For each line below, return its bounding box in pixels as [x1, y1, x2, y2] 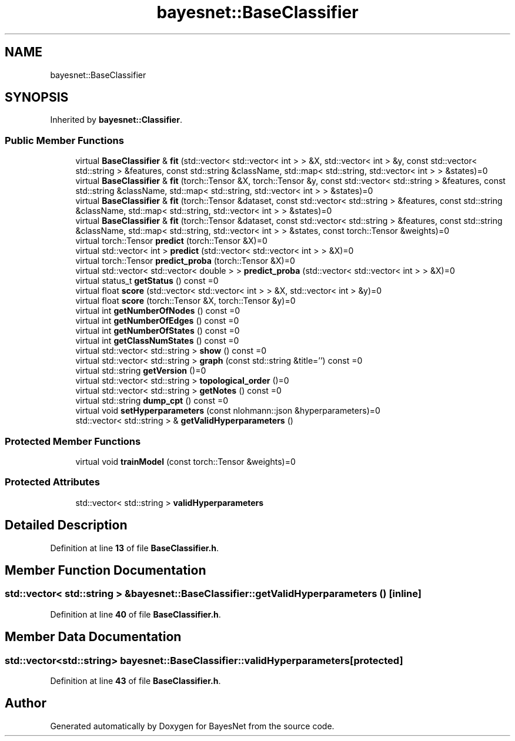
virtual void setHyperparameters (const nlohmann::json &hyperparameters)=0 [75, 405, 380, 416]
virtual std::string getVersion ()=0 [75, 366, 206, 376]
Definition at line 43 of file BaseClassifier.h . [50, 675, 221, 686]
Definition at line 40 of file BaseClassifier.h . [50, 609, 221, 619]
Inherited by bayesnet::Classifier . [50, 115, 182, 125]
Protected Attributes [5, 476, 100, 488]
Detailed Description [5, 518, 128, 533]
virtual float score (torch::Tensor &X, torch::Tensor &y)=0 [75, 296, 296, 306]
